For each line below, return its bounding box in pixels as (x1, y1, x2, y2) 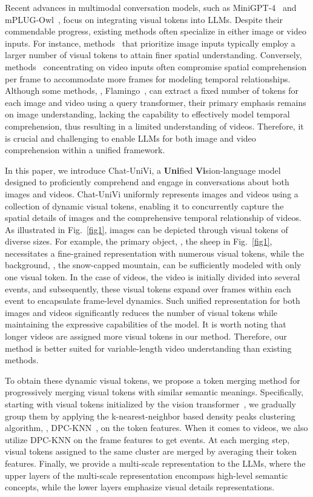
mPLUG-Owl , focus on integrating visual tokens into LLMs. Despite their (5, 13, 283, 25)
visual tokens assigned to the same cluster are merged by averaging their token (5, 445, 297, 458)
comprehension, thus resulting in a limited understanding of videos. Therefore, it (5, 119, 304, 132)
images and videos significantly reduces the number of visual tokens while (5, 306, 278, 318)
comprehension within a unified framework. (5, 143, 165, 156)
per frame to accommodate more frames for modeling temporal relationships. (5, 72, 291, 85)
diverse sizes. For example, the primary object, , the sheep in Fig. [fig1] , (5, 235, 272, 248)
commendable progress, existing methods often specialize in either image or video (5, 25, 306, 38)
